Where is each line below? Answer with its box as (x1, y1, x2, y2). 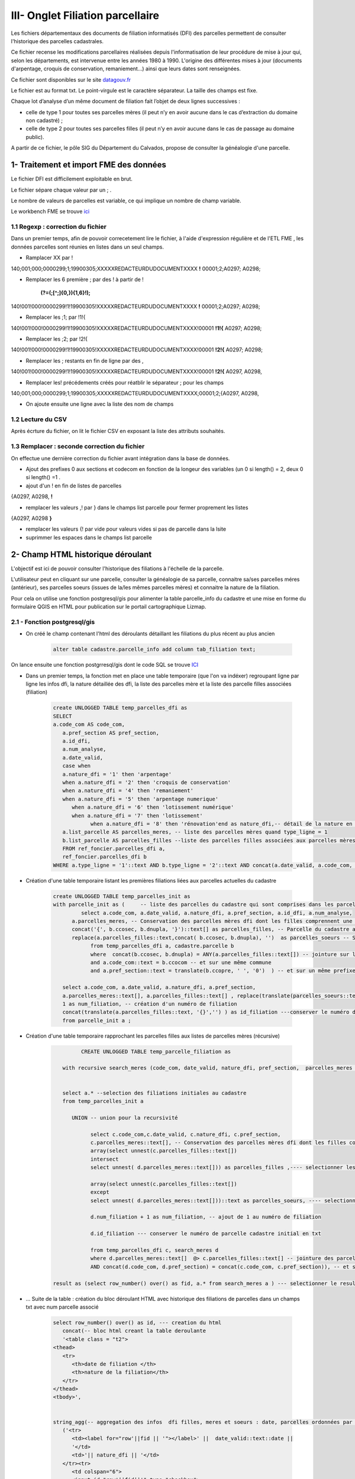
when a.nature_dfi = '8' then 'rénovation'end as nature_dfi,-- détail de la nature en (90, 820, 353, 827)
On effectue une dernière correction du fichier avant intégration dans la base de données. (11, 454, 230, 461)
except (90, 1189, 109, 1196)
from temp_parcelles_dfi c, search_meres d (90, 1247, 219, 1254)
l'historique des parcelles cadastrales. (11, 37, 104, 44)
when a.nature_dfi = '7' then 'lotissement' (72, 812, 204, 819)
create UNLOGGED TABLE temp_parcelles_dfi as (53, 705, 188, 711)
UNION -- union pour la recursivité (72, 1114, 178, 1121)
